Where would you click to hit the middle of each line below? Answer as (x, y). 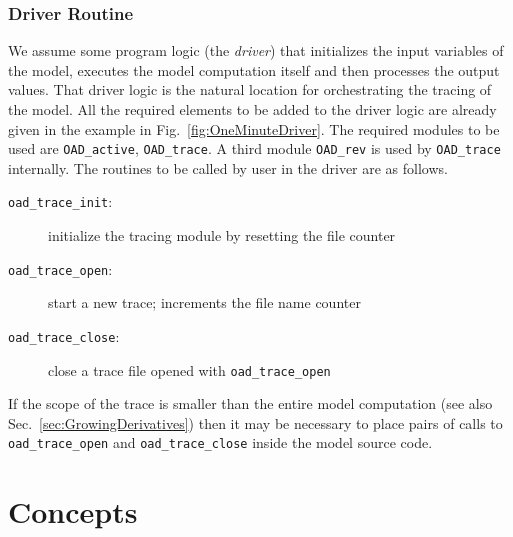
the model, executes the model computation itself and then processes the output (254, 69)
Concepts (73, 511)
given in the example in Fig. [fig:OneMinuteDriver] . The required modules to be (254, 128)
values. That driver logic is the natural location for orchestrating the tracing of (250, 89)
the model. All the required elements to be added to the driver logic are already (252, 109)
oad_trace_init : (60, 201)
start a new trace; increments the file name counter (204, 302)
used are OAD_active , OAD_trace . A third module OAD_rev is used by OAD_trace (254, 148)
